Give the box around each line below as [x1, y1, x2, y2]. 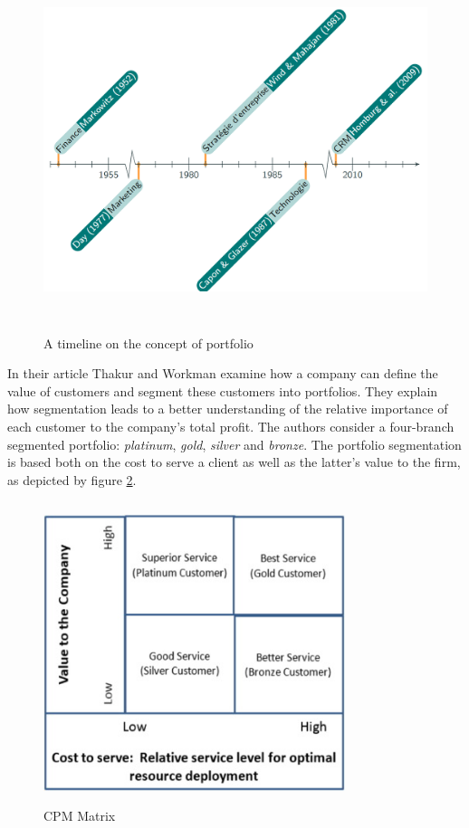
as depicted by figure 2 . [7, 470, 137, 489]
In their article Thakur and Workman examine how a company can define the [7, 364, 438, 383]
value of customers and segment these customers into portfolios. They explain [7, 381, 438, 400]
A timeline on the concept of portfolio [43, 333, 254, 352]
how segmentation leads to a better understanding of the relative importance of [7, 399, 448, 418]
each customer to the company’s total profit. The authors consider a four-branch [7, 416, 455, 435]
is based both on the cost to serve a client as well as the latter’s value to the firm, [7, 452, 461, 471]
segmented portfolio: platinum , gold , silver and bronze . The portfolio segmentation [7, 434, 462, 453]
